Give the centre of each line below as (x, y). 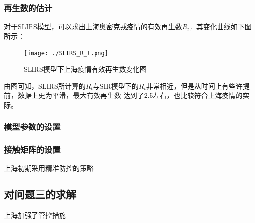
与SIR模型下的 (116, 85)
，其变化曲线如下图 (220, 26)
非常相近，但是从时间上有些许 (194, 85)
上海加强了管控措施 (35, 215)
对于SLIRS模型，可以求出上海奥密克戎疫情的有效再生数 (93, 26)
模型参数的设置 (32, 127)
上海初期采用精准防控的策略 (49, 168)
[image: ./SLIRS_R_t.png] (66, 53)
